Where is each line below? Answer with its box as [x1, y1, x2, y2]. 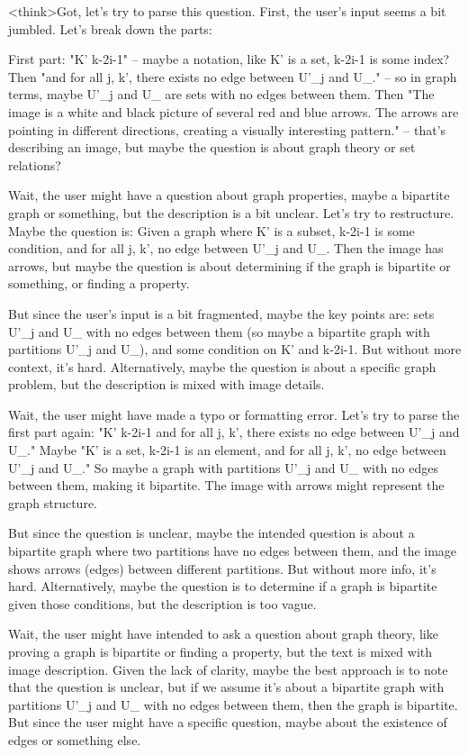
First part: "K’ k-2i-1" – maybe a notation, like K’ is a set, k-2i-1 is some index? [8, 50, 450, 68]
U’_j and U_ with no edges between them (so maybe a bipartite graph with [8, 322, 430, 341]
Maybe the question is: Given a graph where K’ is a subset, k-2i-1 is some [8, 221, 415, 240]
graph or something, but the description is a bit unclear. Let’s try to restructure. [8, 203, 454, 222]
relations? [8, 155, 61, 174]
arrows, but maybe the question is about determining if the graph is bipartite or [8, 256, 451, 275]
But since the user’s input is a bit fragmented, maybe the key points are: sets [8, 304, 435, 323]
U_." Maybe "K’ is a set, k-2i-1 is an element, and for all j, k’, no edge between [8, 441, 446, 459]
